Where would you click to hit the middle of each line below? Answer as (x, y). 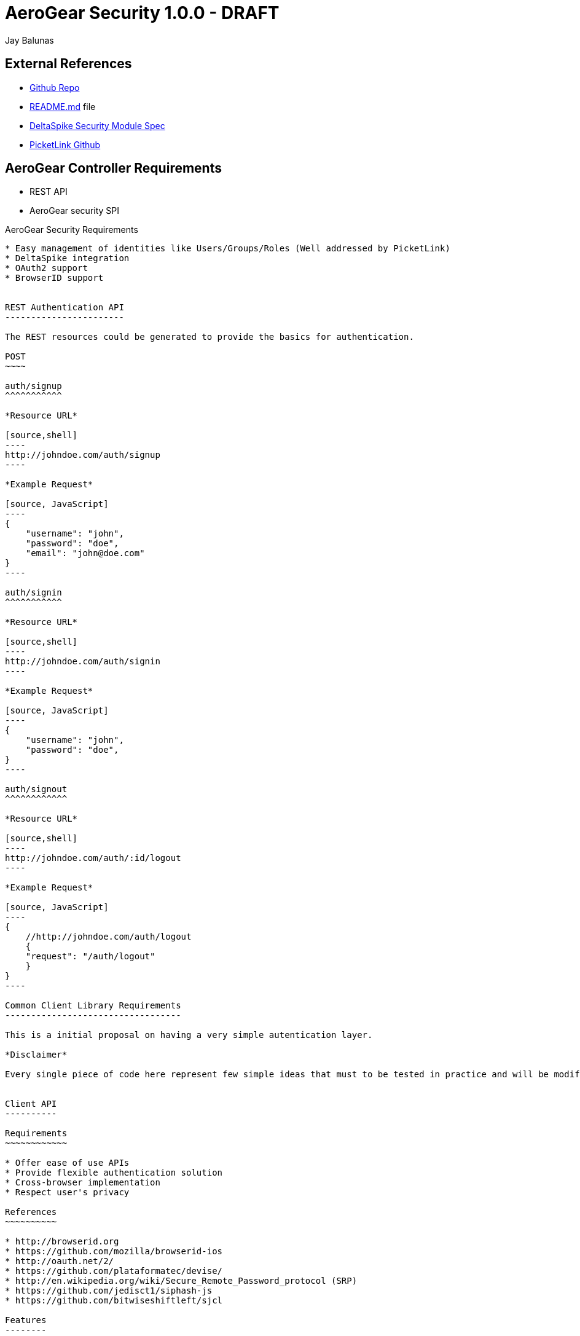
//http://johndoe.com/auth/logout (108, 937)
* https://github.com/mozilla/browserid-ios (114, 1252)
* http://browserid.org (62, 1242)
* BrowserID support (54, 278)
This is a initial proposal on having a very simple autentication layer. (189, 1035)
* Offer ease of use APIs (67, 1163)
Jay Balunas (29, 40)
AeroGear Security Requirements (72, 230)
